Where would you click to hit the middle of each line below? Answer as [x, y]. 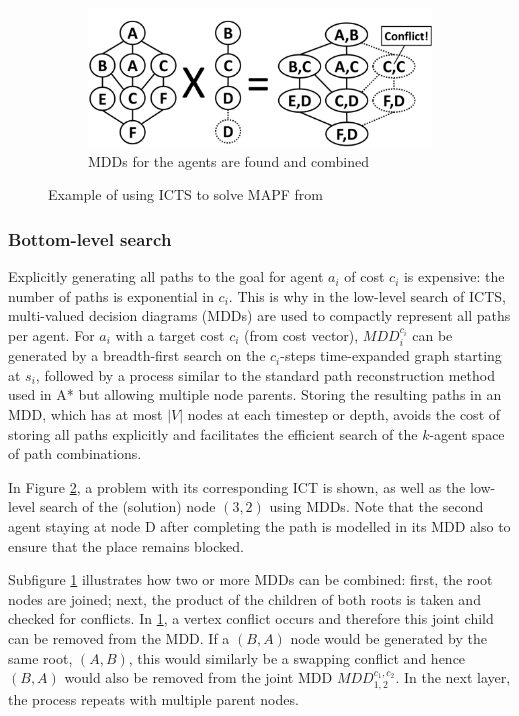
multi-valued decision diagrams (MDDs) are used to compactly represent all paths [259, 315]
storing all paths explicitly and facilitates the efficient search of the [213, 433]
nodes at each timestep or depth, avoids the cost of [344, 414]
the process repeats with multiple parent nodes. [153, 698]
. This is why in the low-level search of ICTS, [367, 295]
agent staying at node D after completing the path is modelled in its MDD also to [259, 526]
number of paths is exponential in [111, 295]
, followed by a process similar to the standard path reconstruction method [265, 374]
